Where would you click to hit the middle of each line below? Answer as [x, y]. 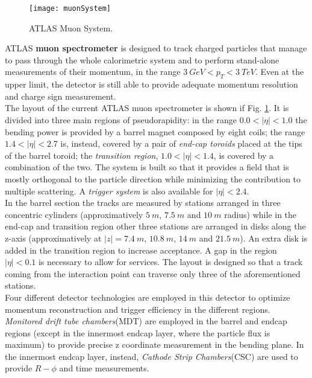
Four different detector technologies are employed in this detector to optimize [148, 297]
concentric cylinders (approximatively [74, 214]
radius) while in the [261, 214]
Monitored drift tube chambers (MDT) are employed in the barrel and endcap [146, 321]
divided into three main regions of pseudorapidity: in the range [121, 120]
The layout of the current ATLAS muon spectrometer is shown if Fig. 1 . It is [147, 108]
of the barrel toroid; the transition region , [82, 155]
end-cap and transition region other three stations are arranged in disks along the [155, 226]
